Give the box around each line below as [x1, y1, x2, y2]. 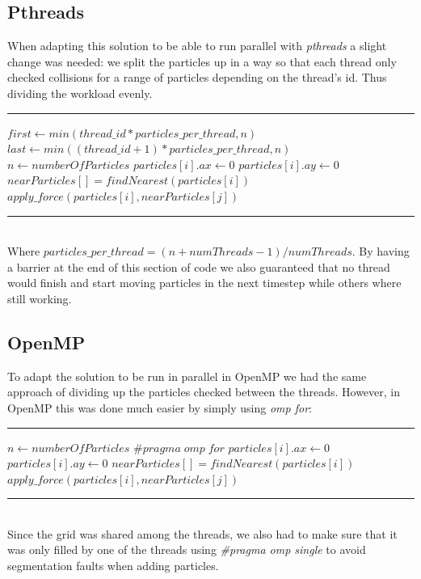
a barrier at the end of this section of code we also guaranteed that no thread [7, 258, 390, 275]
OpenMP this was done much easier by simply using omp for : [7, 399, 312, 416]
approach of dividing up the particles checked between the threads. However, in [7, 383, 401, 400]
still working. [7, 289, 72, 306]
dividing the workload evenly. [7, 84, 153, 101]
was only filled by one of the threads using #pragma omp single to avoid [7, 541, 366, 558]
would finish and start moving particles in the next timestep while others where [7, 274, 402, 291]
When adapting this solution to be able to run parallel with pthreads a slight [7, 37, 387, 54]
